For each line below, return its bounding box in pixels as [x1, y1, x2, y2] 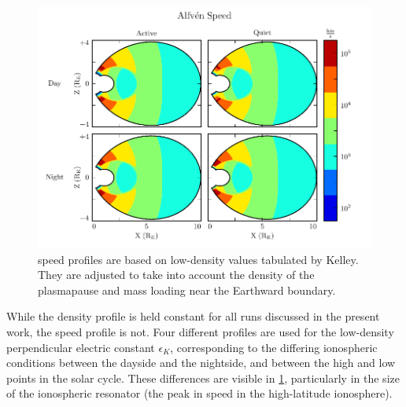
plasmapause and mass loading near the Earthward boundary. [38, 281, 336, 298]
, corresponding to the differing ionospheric [170, 339, 378, 355]
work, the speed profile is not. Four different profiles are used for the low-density [6, 324, 394, 340]
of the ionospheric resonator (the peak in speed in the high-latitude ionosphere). [6, 385, 393, 401]
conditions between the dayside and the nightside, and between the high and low [6, 354, 396, 371]
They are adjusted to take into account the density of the [38, 266, 315, 283]
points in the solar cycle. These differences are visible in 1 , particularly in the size [6, 369, 400, 386]
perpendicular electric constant [6, 339, 155, 355]
